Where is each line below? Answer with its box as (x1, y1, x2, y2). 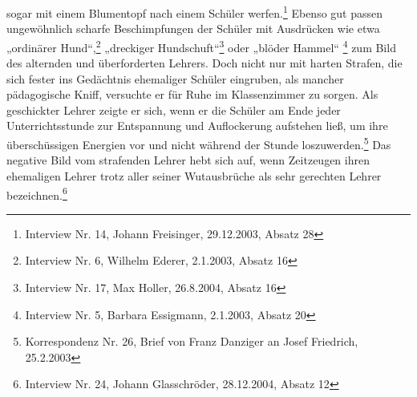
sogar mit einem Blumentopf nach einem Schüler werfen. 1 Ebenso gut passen (6, 2, 383, 21)
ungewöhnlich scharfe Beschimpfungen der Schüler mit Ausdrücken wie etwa (6, 20, 380, 37)
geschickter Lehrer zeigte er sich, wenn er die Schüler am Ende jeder (6, 101, 341, 118)
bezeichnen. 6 (6, 184, 67, 203)
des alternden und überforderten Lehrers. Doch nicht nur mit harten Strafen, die (6, 55, 403, 71)
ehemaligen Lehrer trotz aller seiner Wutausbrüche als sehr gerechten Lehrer (6, 167, 382, 184)
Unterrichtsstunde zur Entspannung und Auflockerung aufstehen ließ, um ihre (6, 117, 388, 134)
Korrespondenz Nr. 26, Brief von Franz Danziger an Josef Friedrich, (25, 333, 358, 350)
